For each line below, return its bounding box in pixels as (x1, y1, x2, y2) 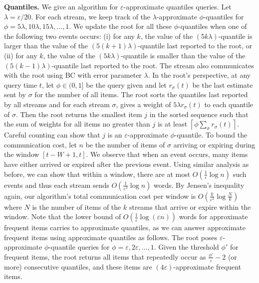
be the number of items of (85, 139, 165, 149)
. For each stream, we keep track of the (31, 11, 151, 21)
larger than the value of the (4, 40, 88, 51)
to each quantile (204, 99, 254, 109)
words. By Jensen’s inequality (153, 179, 245, 190)
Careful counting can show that (4, 130, 100, 140)
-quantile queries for (48, 242, 110, 252)
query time (4, 79, 37, 90)
